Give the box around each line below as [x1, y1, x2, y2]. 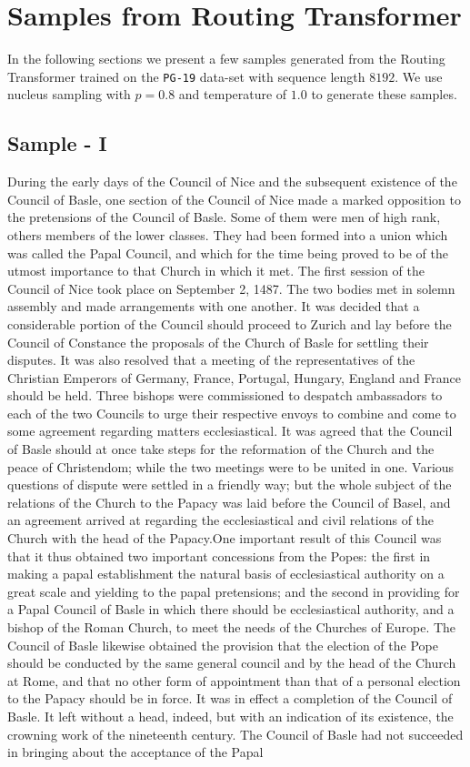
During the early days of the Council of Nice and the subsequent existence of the [7, 172, 457, 191]
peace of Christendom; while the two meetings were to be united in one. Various [7, 457, 455, 476]
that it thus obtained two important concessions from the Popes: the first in [7, 546, 431, 565]
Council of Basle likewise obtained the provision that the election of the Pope [7, 635, 438, 654]
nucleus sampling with [7, 85, 131, 104]
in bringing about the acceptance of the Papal [7, 742, 264, 762]
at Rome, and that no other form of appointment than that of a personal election [7, 671, 461, 690]
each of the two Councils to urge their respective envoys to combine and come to [7, 403, 456, 422]
